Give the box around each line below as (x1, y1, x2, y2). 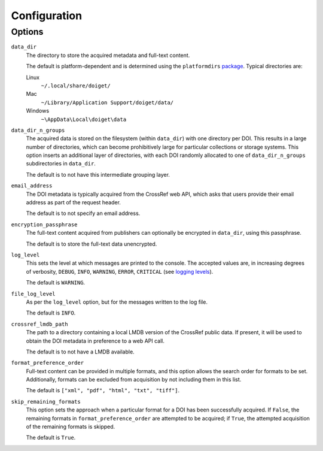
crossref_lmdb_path (11, 320, 68, 328)
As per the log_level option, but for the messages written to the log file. (26, 298, 208, 305)
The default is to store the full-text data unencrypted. (26, 240, 157, 247)
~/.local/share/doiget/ (41, 82, 111, 89)
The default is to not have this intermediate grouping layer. (26, 171, 170, 178)
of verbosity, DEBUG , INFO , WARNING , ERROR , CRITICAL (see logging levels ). (26, 268, 214, 275)
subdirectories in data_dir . (26, 160, 96, 167)
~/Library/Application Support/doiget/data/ (41, 99, 174, 106)
